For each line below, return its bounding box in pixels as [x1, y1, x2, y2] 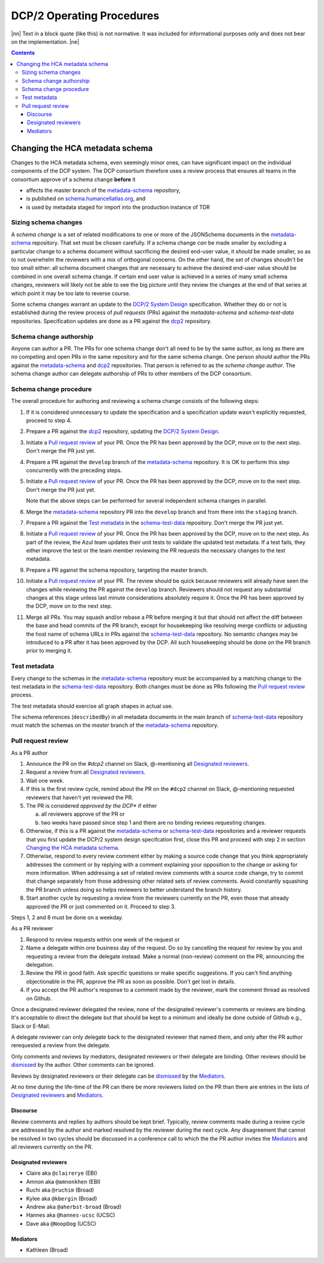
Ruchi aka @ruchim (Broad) [26, 1186, 94, 1193]
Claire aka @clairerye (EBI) [26, 1169, 98, 1177]
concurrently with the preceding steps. [26, 467, 122, 474]
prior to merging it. [26, 647, 72, 654]
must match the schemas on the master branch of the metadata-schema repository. [11, 721, 219, 729]
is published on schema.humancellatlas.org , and [26, 195, 146, 202]
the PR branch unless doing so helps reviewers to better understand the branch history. [26, 886, 242, 893]
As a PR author [11, 749, 48, 756]
